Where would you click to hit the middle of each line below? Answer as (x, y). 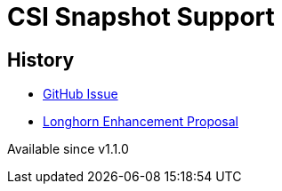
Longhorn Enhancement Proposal (141, 122)
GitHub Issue (81, 94)
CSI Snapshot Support (141, 17)
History (41, 60)
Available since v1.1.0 (68, 149)
